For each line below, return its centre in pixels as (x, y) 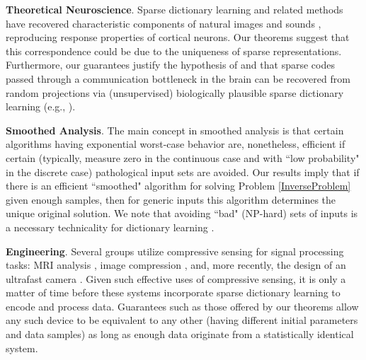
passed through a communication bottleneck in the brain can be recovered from (178, 78)
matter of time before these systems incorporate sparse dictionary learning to (173, 292)
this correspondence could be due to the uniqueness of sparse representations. (174, 51)
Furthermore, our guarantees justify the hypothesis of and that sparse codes (170, 65)
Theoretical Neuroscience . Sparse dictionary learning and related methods (175, 9)
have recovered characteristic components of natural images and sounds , (164, 23)
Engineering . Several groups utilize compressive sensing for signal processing (175, 251)
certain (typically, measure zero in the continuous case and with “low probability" (183, 157)
